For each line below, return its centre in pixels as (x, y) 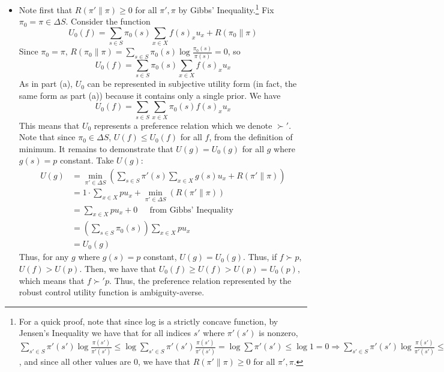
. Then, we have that (118, 268)
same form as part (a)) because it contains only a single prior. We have (150, 95)
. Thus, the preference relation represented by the (200, 280)
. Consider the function (108, 21)
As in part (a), (46, 84)
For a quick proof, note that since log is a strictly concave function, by (148, 321)
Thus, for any (44, 257)
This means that (49, 125)
